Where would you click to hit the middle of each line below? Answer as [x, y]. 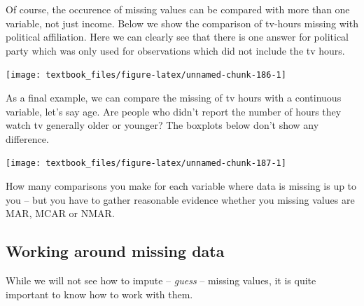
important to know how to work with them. [99, 294]
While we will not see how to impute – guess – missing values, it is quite [161, 280]
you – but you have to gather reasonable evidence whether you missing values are [180, 199]
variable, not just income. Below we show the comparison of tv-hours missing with [182, 23]
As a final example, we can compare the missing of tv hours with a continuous [174, 98]
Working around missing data [115, 251]
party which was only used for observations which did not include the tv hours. [175, 50]
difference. [27, 138]
